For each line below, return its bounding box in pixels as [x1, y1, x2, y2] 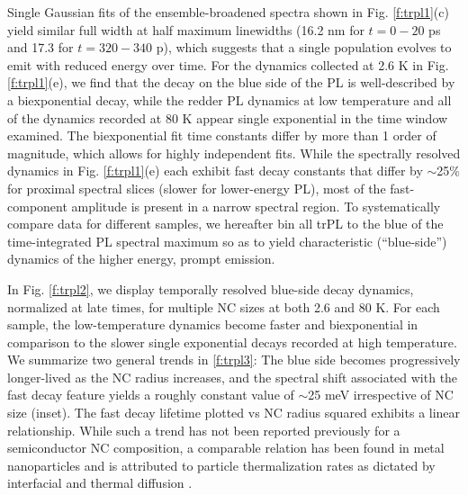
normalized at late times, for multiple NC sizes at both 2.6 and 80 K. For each [7, 297, 440, 316]
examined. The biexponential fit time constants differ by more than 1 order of [7, 126, 436, 145]
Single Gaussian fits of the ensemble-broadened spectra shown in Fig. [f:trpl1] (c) [7, 3, 449, 21]
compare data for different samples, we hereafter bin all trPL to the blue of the [7, 214, 444, 233]
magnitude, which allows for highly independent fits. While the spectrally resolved [7, 143, 461, 162]
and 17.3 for [7, 38, 74, 57]
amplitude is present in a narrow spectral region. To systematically [71, 196, 441, 215]
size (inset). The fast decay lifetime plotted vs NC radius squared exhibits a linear [7, 403, 461, 422]
